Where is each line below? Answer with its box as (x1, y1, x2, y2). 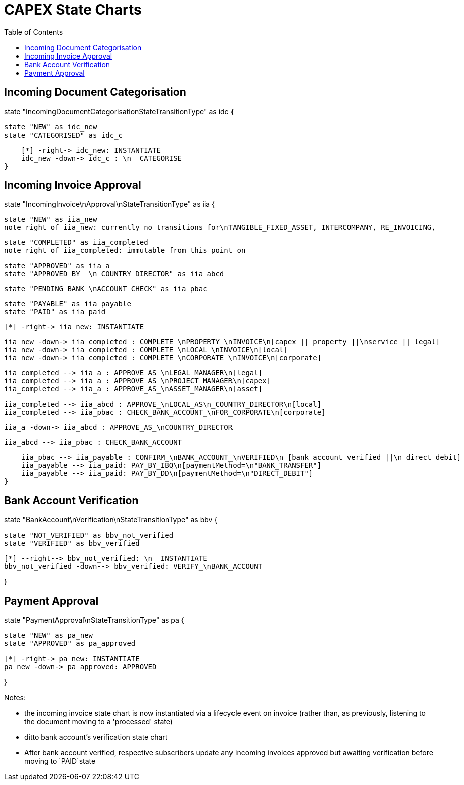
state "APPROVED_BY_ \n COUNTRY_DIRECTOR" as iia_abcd (4, 270, 224, 278)
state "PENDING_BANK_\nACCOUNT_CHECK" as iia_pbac (4, 285, 207, 293)
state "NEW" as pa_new (4, 631, 93, 640)
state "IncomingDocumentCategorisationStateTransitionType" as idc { (4, 107, 234, 116)
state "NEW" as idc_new (4, 122, 97, 131)
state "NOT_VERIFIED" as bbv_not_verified (4, 531, 174, 540)
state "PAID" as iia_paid (4, 308, 106, 316)
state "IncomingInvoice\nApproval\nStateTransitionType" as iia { (4, 200, 215, 209)
